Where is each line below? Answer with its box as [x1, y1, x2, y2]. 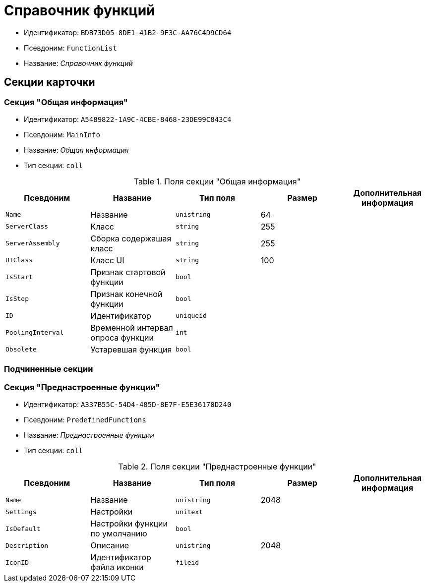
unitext [176, 508, 203, 516]
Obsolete [5, 346, 37, 353]
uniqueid [176, 312, 207, 320]
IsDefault [5, 525, 41, 532]
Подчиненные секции [4, 364, 93, 374]
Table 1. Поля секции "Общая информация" [133, 176, 301, 186]
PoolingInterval [5, 329, 64, 337]
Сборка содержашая [90, 233, 172, 243]
